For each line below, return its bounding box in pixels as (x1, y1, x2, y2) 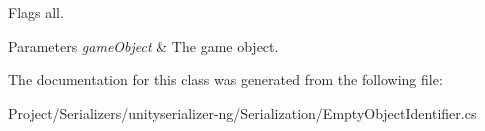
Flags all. (8, 2, 64, 22)
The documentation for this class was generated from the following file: (8, 69, 443, 90)
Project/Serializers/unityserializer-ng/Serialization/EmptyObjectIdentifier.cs (8, 102, 477, 123)
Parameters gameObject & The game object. (8, 35, 279, 56)
